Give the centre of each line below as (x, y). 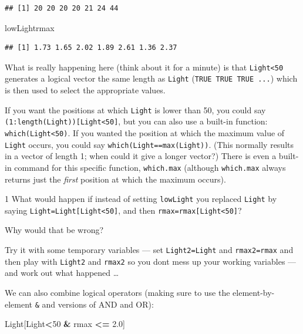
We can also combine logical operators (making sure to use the (117, 292)
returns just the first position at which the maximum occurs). (115, 179)
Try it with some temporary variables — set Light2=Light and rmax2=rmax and (149, 250)
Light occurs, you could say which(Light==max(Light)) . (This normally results (149, 144)
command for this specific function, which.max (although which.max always (150, 167)
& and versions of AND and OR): (94, 304)
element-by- (254, 292)
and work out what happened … (62, 273)
